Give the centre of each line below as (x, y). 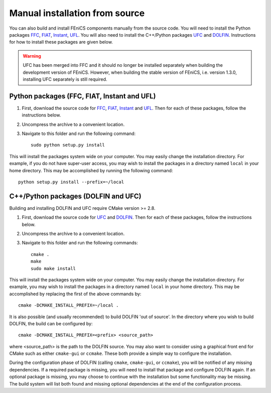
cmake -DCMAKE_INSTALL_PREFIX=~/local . (69, 305)
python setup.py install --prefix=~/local (71, 182)
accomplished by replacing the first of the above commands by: (75, 294)
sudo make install (53, 268)
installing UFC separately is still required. (65, 79)
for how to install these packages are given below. (61, 42)
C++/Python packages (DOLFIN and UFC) (75, 196)
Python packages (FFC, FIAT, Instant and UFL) (83, 96)
